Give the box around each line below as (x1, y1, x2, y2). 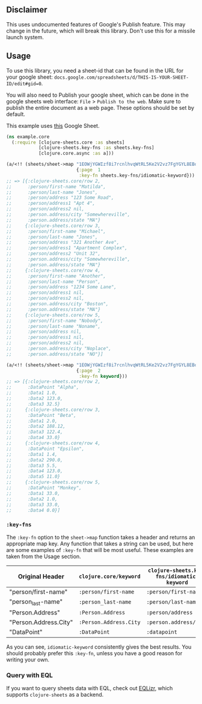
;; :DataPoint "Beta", (6, 412, 77, 418)
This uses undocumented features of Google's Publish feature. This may (6, 20, 186, 28)
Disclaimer (6, 5, 47, 15)
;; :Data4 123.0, (6, 468, 63, 474)
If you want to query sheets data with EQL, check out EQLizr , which (6, 685, 173, 692)
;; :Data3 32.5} (6, 401, 61, 407)
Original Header (17, 572, 64, 580)
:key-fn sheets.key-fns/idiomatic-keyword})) (79, 172, 195, 178)
